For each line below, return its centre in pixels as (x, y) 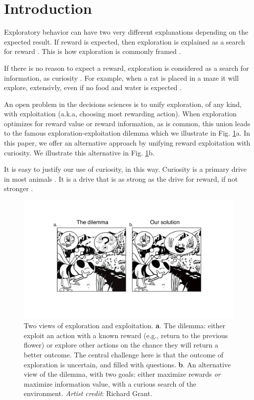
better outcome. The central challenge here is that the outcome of (124, 354)
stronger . (19, 188)
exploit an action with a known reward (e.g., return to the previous (126, 335)
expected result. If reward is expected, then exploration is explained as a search (125, 41)
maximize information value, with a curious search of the (110, 383)
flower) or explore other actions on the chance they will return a (121, 345)
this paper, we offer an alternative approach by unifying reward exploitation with (127, 143)
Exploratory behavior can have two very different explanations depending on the (126, 32)
